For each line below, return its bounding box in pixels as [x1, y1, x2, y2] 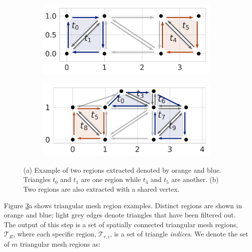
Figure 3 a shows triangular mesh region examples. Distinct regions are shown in [4, 200, 242, 210]
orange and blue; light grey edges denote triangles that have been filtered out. [4, 210, 236, 220]
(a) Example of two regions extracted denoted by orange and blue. [23, 164, 221, 175]
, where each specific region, [13, 229, 96, 239]
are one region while [81, 174, 141, 184]
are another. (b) [171, 174, 219, 184]
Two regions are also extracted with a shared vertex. [23, 183, 180, 194]
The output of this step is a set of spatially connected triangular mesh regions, [4, 219, 238, 229]
